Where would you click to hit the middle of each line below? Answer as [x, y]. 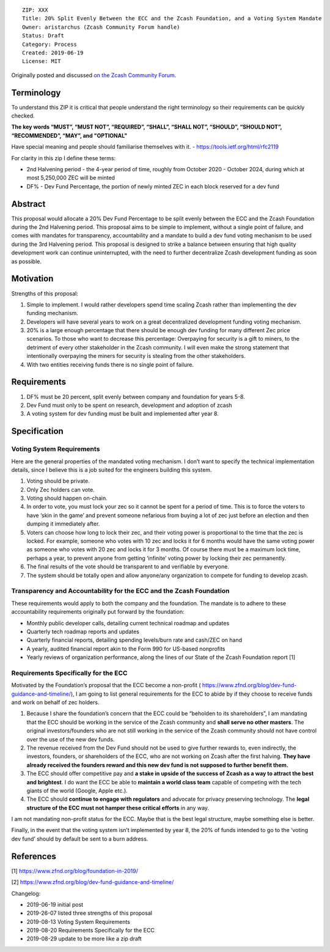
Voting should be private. [58, 481]
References [34, 856]
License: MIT [42, 61]
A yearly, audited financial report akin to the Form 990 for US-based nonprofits [126, 649]
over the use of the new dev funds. [71, 739]
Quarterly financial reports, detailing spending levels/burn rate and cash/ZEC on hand [134, 640]
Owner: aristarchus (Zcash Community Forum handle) [101, 27]
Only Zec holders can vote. [61, 489]
